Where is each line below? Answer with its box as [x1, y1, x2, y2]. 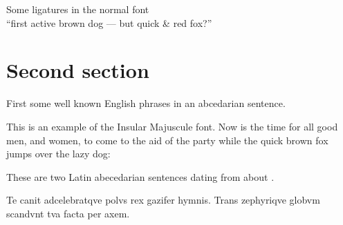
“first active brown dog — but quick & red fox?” [6, 15, 212, 30]
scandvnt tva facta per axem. [6, 206, 130, 220]
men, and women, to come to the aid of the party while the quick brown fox [6, 133, 328, 147]
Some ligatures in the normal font [6, 2, 149, 16]
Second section [6, 56, 149, 84]
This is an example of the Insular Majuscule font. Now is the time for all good [6, 119, 338, 133]
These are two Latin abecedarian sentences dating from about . [6, 169, 275, 184]
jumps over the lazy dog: [6, 146, 111, 161]
